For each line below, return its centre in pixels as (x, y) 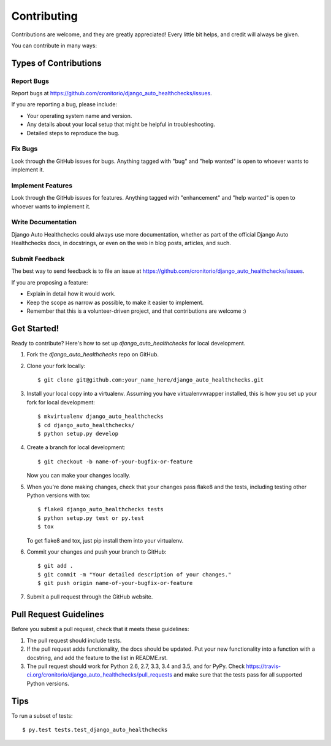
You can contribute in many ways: (54, 45)
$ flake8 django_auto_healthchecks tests (101, 509)
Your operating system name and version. (79, 116)
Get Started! (35, 328)
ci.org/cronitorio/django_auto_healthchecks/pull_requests (100, 675)
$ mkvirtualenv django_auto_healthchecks (101, 417)
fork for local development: (61, 402)
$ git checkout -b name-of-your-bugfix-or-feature (115, 461)
